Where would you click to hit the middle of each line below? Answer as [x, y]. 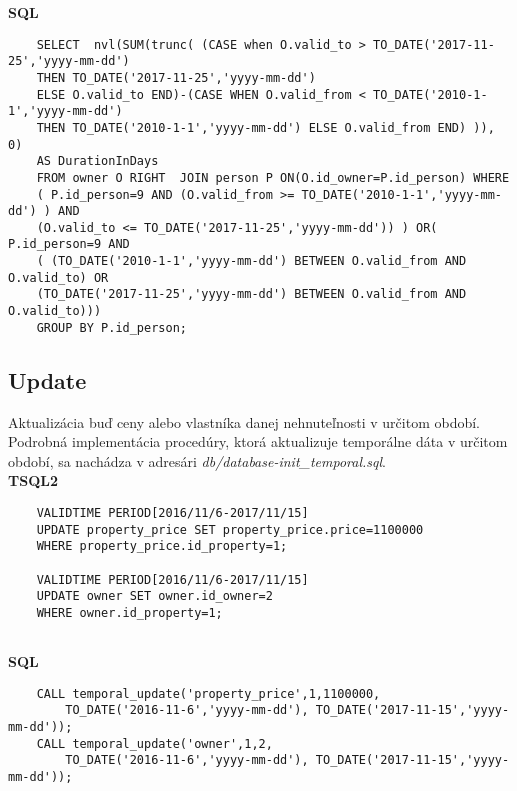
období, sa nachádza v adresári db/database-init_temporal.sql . [197, 460]
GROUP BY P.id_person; [111, 327]
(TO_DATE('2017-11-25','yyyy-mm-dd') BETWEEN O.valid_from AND [251, 294]
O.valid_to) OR [58, 277]
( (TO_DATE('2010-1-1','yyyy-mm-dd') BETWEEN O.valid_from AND [251, 261]
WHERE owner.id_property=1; [129, 612]
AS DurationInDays [97, 161]
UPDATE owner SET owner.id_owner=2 [154, 596]
